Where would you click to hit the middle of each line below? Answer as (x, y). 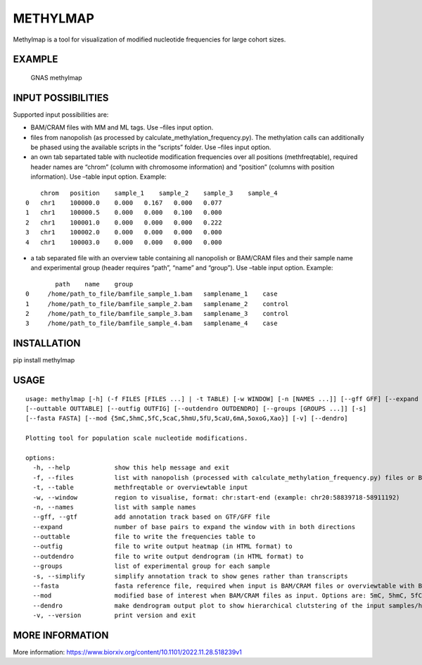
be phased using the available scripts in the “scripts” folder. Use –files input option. (151, 147)
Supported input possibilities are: (61, 114)
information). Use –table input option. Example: (98, 177)
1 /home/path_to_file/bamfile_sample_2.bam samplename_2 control (157, 304)
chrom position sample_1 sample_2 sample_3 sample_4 (159, 193)
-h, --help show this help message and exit (131, 468)
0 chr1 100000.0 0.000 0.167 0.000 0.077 (124, 203)
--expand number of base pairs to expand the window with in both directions (194, 527)
